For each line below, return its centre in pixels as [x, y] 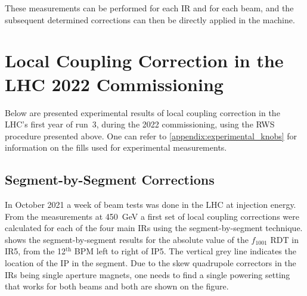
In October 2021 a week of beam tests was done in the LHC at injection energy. [151, 205]
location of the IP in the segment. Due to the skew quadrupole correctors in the [151, 263]
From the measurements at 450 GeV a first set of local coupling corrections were [152, 216]
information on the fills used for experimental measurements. [116, 147]
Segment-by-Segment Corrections [110, 180]
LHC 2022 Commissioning [114, 84]
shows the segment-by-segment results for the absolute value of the [127, 239]
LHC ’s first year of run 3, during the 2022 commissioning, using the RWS [140, 124]
